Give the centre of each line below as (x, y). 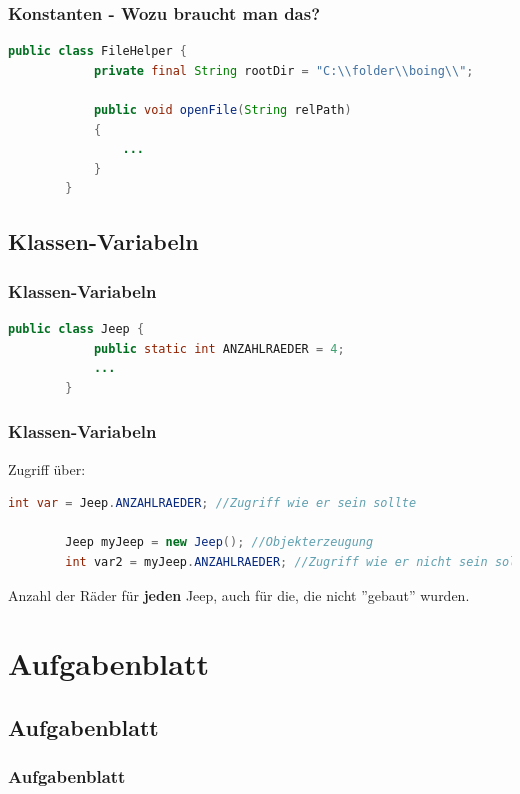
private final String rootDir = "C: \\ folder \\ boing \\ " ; (283, 70)
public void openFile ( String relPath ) (222, 110)
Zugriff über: (47, 468)
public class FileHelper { (97, 51)
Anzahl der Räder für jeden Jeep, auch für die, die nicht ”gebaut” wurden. (239, 594)
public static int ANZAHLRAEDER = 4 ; (219, 348)
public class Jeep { (76, 328)
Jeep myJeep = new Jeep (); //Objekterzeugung (219, 542)
